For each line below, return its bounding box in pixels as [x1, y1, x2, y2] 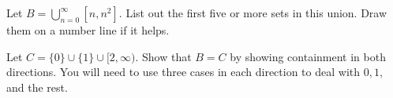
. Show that [135, 48, 192, 64]
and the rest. [6, 78, 68, 95]
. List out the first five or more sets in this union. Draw [118, 5, 387, 20]
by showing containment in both [230, 48, 386, 64]
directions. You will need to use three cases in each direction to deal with [6, 64, 360, 80]
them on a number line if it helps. [6, 22, 170, 38]
